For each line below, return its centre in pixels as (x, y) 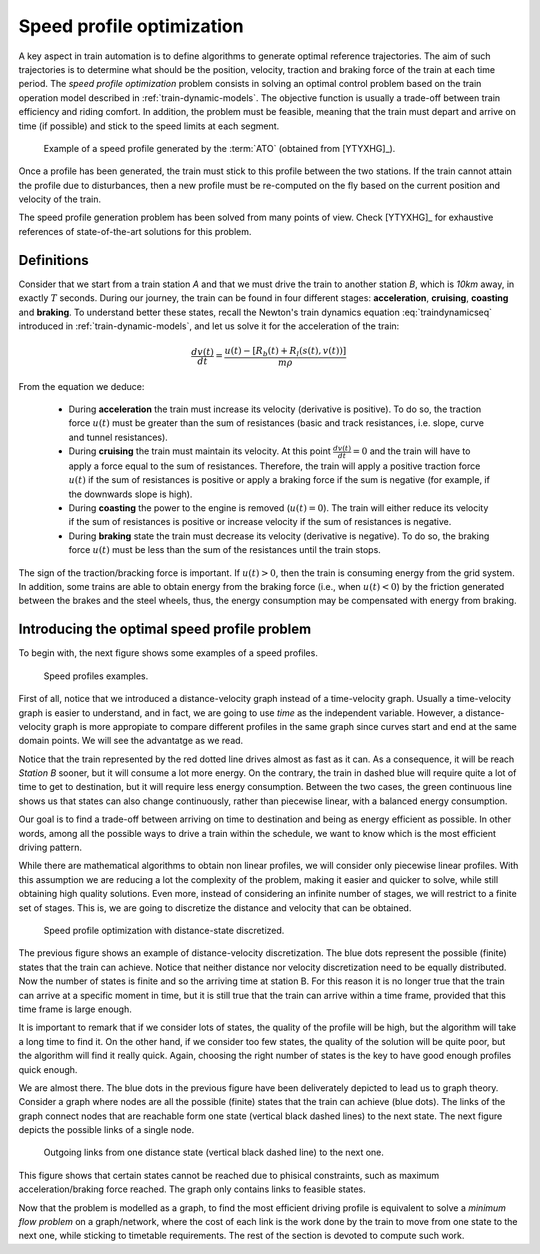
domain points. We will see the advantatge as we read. (131, 741)
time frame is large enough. (75, 1009)
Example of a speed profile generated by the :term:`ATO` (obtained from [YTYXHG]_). (219, 148)
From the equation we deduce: (81, 386)
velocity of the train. (60, 199)
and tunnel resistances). (118, 437)
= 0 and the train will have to (411, 451)
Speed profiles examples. (96, 676)
